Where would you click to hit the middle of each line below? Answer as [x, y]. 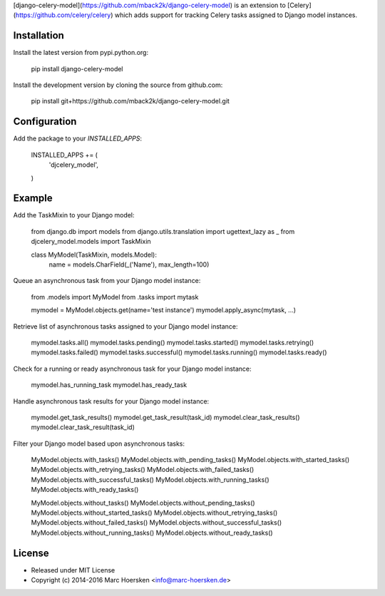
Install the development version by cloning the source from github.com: [118, 85]
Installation [38, 36]
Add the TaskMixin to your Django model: [74, 215]
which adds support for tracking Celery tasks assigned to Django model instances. [236, 15]
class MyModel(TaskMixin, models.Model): [94, 255]
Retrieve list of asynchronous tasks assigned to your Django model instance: [125, 326]
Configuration [45, 122]
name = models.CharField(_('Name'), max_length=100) [129, 264]
